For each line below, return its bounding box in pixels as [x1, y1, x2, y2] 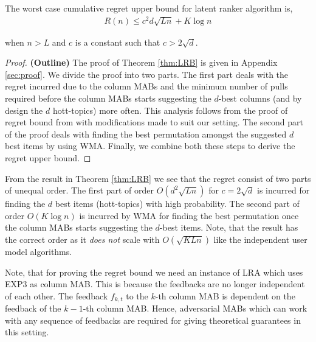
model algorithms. [5, 245, 72, 258]
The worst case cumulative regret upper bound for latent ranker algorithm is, [5, 2, 293, 14]
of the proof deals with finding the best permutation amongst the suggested [5, 127, 287, 140]
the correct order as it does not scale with [5, 233, 160, 246]
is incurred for [257, 184, 310, 197]
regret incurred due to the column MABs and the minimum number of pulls [5, 80, 288, 92]
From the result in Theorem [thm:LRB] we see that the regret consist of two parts [5, 172, 311, 184]
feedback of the [5, 302, 61, 315]
